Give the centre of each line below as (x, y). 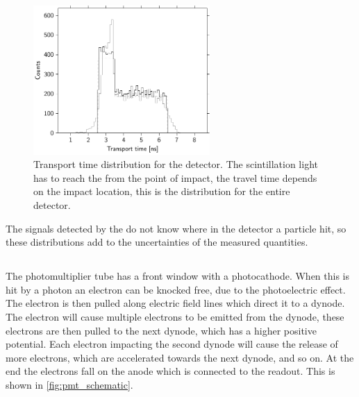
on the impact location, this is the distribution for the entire (162, 191)
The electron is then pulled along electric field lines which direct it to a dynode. (175, 303)
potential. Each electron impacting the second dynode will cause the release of (172, 344)
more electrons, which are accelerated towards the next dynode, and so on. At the (180, 357)
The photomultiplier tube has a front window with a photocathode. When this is (178, 276)
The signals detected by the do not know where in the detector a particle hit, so (176, 228)
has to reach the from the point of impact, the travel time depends (175, 177)
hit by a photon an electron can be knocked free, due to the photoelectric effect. (176, 289)
